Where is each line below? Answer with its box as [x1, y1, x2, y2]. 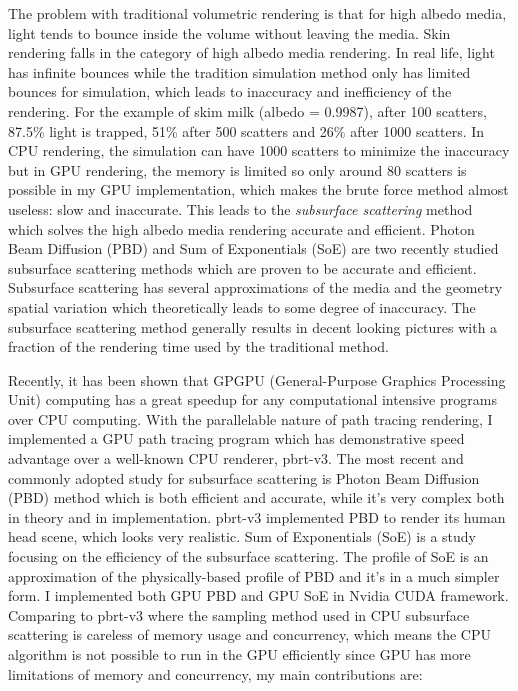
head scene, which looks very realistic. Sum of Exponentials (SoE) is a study [8, 526, 476, 547]
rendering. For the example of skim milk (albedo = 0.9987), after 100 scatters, [8, 100, 487, 121]
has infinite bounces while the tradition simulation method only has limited [8, 61, 471, 82]
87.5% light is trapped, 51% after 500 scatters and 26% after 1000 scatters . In [8, 120, 485, 141]
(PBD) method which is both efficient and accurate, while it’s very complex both [8, 487, 505, 508]
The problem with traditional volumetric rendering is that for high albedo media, [8, 3, 507, 23]
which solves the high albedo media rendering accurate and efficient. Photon [8, 218, 475, 239]
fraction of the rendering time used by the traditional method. [8, 336, 389, 357]
